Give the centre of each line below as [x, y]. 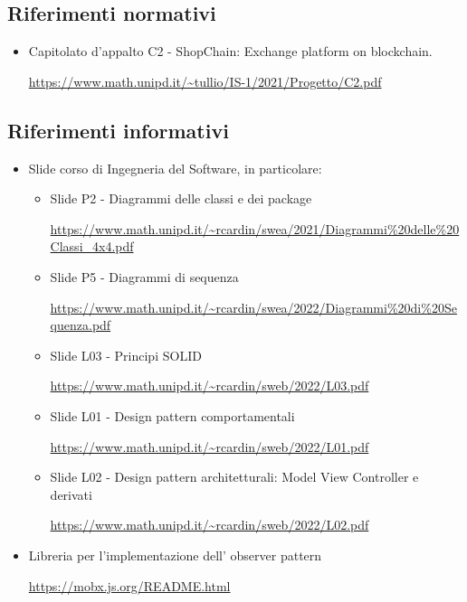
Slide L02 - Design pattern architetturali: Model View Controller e [234, 477]
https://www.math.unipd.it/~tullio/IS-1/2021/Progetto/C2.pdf [205, 81]
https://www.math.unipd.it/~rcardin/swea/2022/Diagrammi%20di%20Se [253, 307]
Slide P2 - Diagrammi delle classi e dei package [181, 198]
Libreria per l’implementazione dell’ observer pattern [175, 555]
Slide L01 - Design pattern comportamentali [172, 415]
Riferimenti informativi [118, 130]
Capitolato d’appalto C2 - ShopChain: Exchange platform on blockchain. [230, 51]
